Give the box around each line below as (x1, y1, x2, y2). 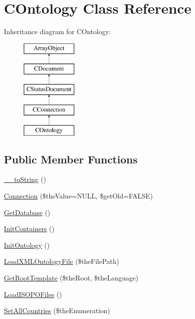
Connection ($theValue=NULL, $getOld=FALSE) (4, 191, 153, 201)
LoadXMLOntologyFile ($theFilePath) (4, 256, 119, 266)
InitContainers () (4, 223, 55, 234)
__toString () (4, 174, 46, 184)
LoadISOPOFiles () (4, 289, 62, 299)
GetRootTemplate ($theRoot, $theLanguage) (4, 273, 138, 283)
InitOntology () (4, 239, 50, 250)
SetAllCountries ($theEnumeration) (4, 305, 110, 316)
